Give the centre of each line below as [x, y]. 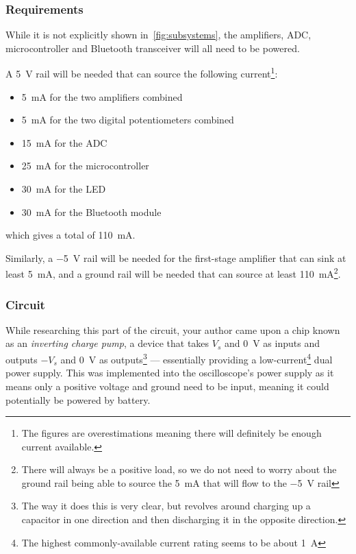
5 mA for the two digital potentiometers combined [128, 120]
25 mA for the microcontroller [85, 166]
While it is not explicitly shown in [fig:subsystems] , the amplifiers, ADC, [158, 35]
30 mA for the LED [64, 189]
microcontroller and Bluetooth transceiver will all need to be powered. [153, 48]
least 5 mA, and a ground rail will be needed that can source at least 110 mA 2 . [173, 273]
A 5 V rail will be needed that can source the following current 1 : [142, 73]
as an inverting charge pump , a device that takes [107, 343]
